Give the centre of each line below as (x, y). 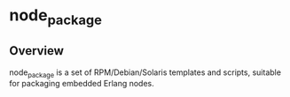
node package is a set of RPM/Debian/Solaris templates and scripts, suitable (145, 73)
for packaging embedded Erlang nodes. (82, 84)
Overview (37, 51)
